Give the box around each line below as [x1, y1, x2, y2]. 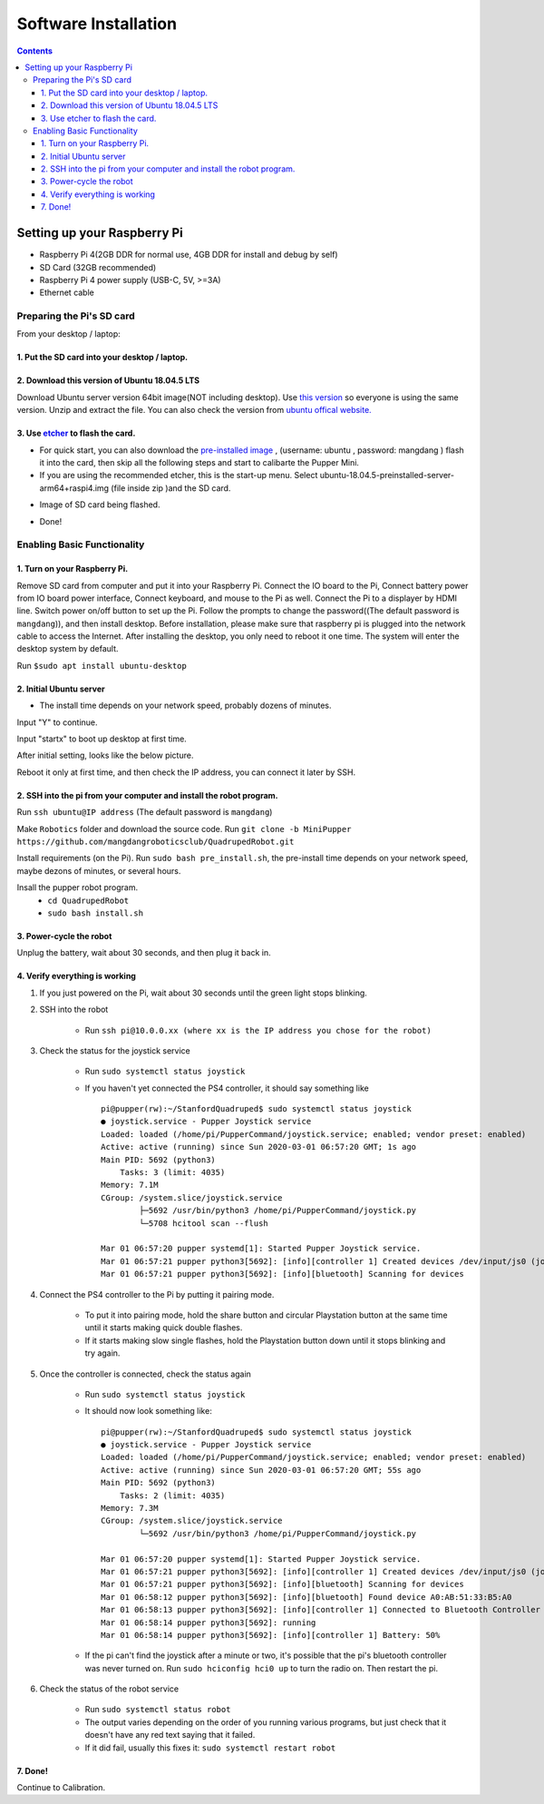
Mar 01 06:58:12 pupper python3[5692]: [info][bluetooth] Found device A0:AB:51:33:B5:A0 [101, 1592, 512, 1602]
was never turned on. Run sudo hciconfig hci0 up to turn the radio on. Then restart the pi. [84, 1662, 439, 1673]
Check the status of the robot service [39, 1683, 180, 1694]
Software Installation [16, 14, 177, 34]
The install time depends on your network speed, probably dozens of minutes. [39, 700, 332, 711]
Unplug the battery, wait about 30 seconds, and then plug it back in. [16, 947, 271, 958]
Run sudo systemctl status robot [84, 1704, 231, 1715]
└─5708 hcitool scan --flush [139, 1218, 269, 1229]
